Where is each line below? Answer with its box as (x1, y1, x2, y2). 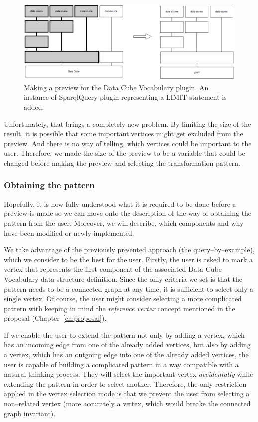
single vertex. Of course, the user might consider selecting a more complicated (4, 293, 242, 304)
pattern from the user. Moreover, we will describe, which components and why (4, 217, 244, 228)
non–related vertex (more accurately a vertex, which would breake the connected (4, 398, 251, 409)
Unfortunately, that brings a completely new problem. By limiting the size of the (4, 118, 251, 129)
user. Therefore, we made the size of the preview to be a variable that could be (4, 148, 245, 158)
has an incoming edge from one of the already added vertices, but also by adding (4, 339, 251, 350)
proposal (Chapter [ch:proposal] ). (4, 313, 107, 323)
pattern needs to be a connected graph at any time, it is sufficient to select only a (4, 283, 254, 294)
